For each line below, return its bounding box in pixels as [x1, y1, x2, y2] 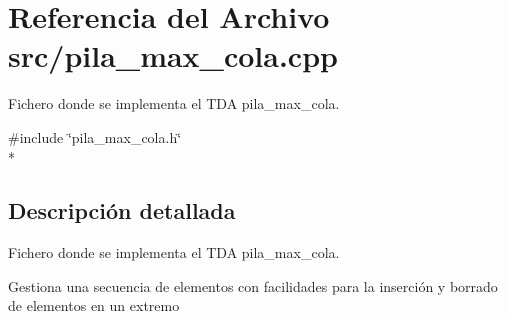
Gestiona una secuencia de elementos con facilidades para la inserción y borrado [8, 275, 498, 296]
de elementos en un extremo [8, 295, 180, 316]
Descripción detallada [8, 195, 236, 226]
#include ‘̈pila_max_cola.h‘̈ [8, 126, 182, 147]
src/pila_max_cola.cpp [8, 35, 338, 76]
